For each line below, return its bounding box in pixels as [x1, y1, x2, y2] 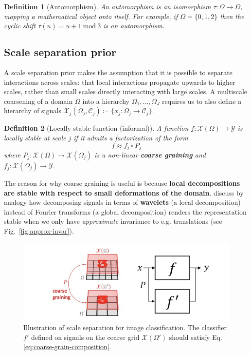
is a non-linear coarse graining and [94, 150, 206, 159]
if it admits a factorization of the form [73, 132, 188, 142]
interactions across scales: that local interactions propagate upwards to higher [4, 77, 235, 87]
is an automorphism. [103, 20, 165, 31]
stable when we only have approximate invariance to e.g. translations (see [4, 216, 222, 226]
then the [220, 11, 244, 21]
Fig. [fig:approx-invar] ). [4, 225, 74, 236]
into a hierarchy [82, 96, 129, 106]
